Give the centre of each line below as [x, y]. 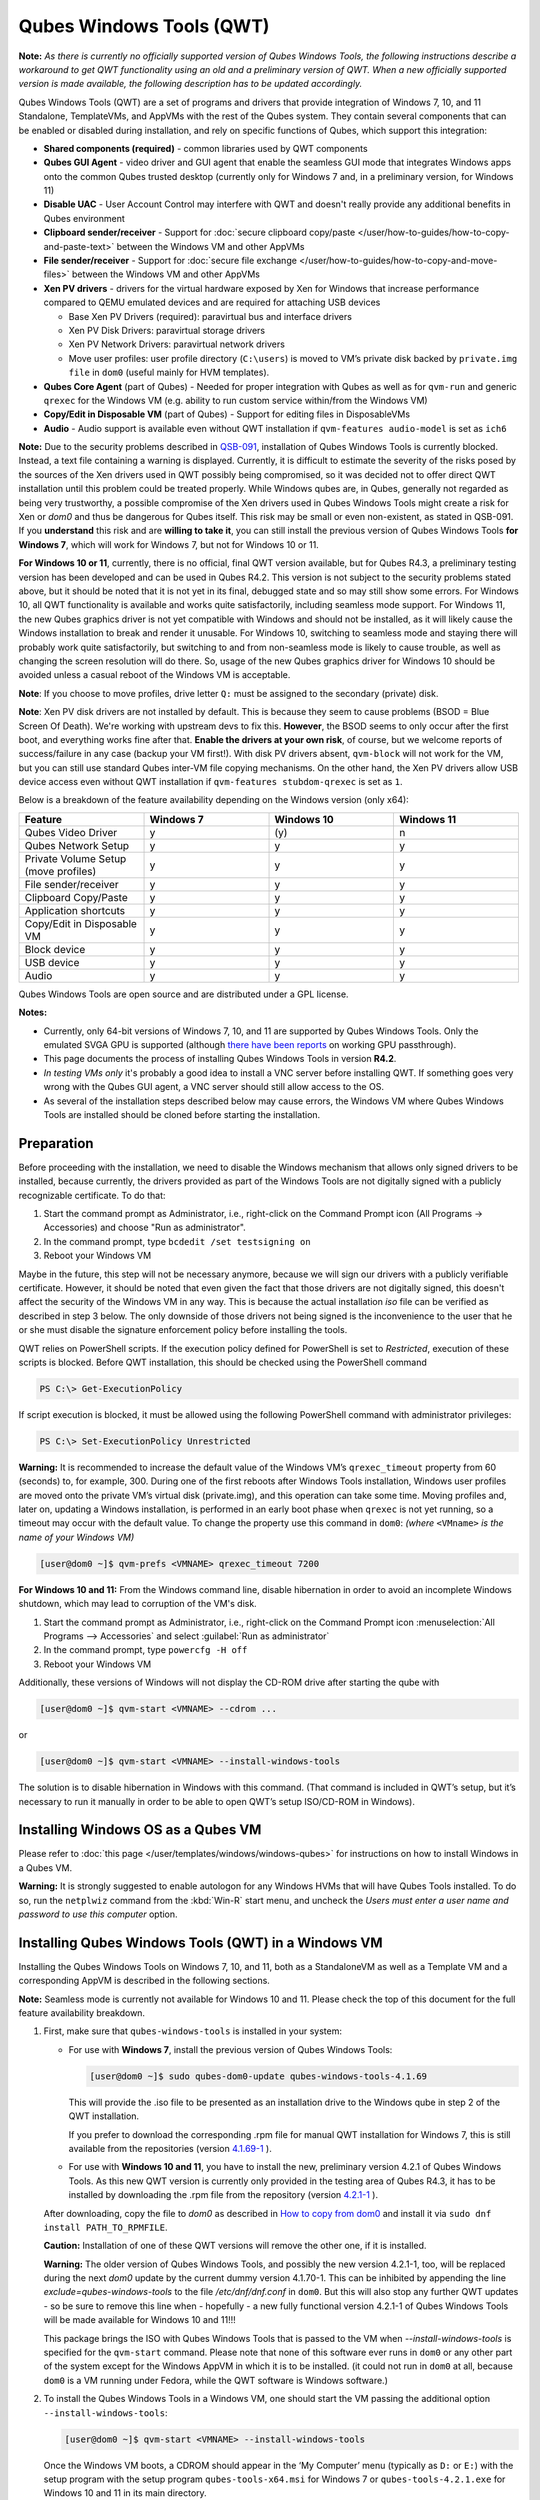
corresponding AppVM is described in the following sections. [144, 1981]
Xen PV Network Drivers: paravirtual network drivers [176, 344]
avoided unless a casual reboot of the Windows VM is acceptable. [154, 675]
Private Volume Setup [75, 858]
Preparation [56, 1143]
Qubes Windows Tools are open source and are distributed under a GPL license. [183, 994]
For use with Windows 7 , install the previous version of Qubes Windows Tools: [230, 2049]
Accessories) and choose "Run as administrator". [145, 1227]
